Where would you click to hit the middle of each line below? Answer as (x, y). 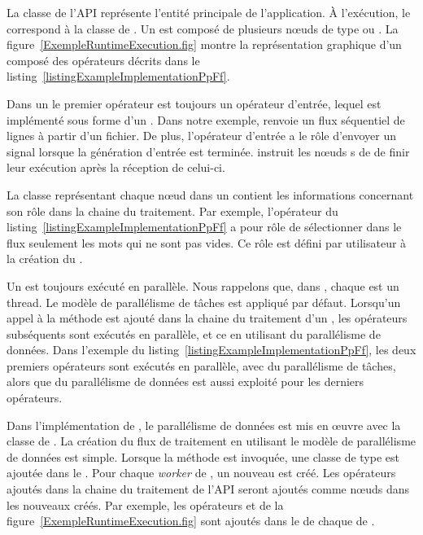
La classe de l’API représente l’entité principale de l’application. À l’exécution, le (209, 12)
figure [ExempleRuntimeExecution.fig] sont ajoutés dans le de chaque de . (191, 521)
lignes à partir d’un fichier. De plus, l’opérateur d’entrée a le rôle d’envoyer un (202, 136)
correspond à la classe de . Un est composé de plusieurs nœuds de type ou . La (203, 28)
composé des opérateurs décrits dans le (103, 60)
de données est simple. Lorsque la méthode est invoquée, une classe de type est (203, 456)
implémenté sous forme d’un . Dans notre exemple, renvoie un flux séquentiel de (206, 119)
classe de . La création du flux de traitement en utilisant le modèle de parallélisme (211, 441)
